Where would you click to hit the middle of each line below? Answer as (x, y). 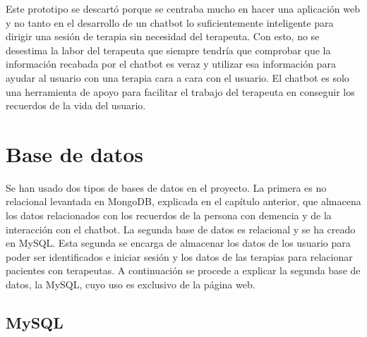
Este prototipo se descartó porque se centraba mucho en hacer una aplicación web (183, 8)
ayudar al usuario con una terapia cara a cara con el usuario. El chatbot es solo (178, 77)
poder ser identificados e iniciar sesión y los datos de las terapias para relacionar (179, 256)
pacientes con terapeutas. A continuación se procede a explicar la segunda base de (183, 270)
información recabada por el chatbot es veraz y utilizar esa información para (171, 64)
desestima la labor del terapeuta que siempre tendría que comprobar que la (168, 50)
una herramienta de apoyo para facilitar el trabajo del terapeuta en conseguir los (180, 91)
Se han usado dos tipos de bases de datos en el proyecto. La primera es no (166, 187)
